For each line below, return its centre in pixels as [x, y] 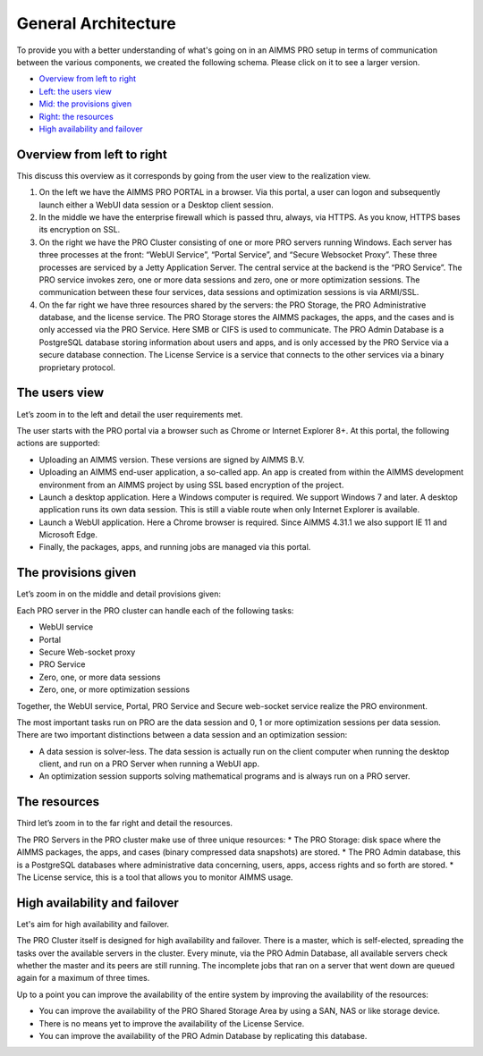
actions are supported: [58, 444]
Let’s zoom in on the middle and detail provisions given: [119, 594]
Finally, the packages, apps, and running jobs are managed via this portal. [175, 547]
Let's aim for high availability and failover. [93, 924]
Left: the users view [75, 91]
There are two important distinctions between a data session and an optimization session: [182, 735]
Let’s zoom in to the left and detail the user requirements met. [130, 414]
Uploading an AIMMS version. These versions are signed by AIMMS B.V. [172, 460]
